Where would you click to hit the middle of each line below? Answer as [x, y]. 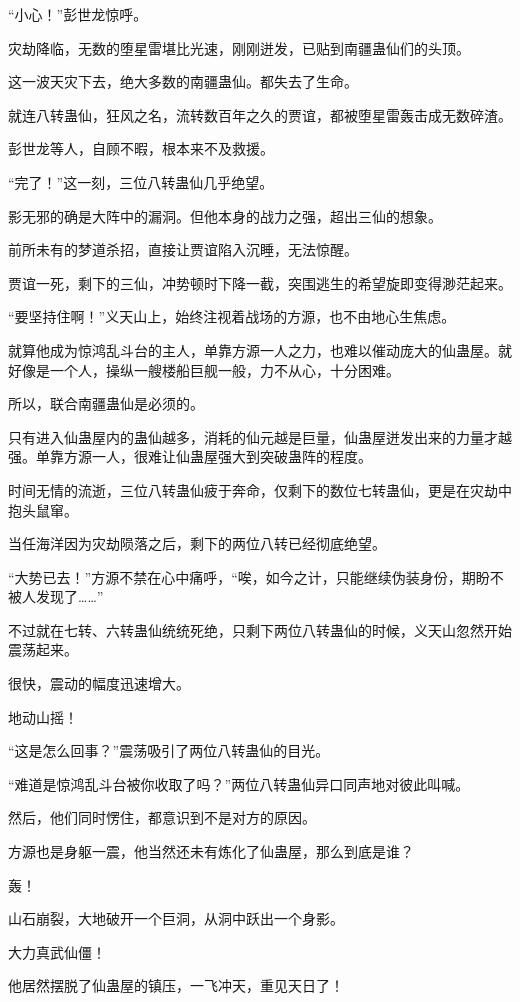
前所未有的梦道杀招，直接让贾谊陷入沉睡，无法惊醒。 [183, 249]
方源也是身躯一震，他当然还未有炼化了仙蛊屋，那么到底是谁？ [211, 851]
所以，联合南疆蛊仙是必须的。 [106, 403]
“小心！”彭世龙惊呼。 [78, 14]
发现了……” [69, 596]
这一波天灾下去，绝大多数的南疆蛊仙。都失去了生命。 [183, 81]
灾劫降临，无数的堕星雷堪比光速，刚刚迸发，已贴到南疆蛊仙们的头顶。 [239, 47]
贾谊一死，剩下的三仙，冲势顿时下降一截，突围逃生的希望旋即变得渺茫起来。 [260, 282]
